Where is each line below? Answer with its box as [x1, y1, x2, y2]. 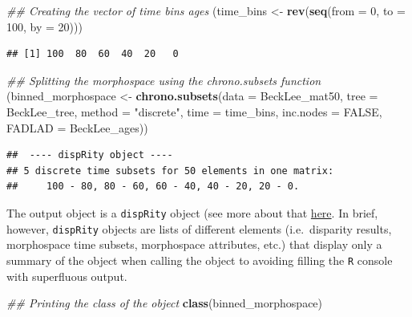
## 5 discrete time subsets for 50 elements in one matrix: [6, 165, 334, 177]
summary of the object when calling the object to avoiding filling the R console [6, 251, 393, 268]
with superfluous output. [6, 267, 127, 284]
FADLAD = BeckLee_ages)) [6, 119, 148, 136]
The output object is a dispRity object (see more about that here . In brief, [6, 204, 378, 221]
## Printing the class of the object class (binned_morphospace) [6, 295, 323, 311]
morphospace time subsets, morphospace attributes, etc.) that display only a [6, 236, 382, 253]
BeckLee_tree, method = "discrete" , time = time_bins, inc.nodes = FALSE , [6, 103, 382, 120]
